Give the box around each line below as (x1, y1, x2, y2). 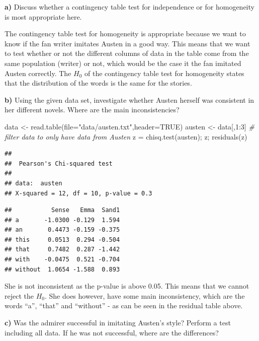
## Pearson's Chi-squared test (5, 160, 113, 167)
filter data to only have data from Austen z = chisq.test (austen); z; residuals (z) (5, 131, 247, 142)
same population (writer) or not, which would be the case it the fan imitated (5, 57, 241, 68)
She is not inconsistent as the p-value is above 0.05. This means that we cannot (5, 281, 249, 291)
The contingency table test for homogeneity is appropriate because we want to (5, 28, 246, 39)
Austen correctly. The (5, 67, 71, 78)
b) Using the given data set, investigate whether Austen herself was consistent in (5, 94, 254, 105)
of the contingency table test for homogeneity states (84, 67, 244, 78)
